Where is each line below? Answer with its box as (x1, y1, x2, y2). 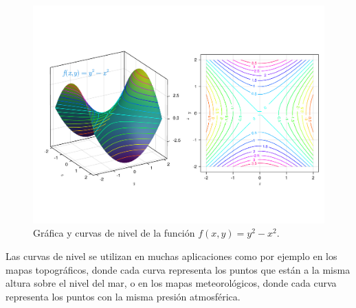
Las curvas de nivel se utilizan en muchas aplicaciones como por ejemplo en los (5, 249, 337, 263)
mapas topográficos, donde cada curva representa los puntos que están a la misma (5, 262, 351, 276)
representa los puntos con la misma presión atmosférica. (5, 289, 241, 303)
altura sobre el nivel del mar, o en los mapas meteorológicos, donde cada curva (5, 276, 337, 290)
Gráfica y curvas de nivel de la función (33, 226, 195, 240)
